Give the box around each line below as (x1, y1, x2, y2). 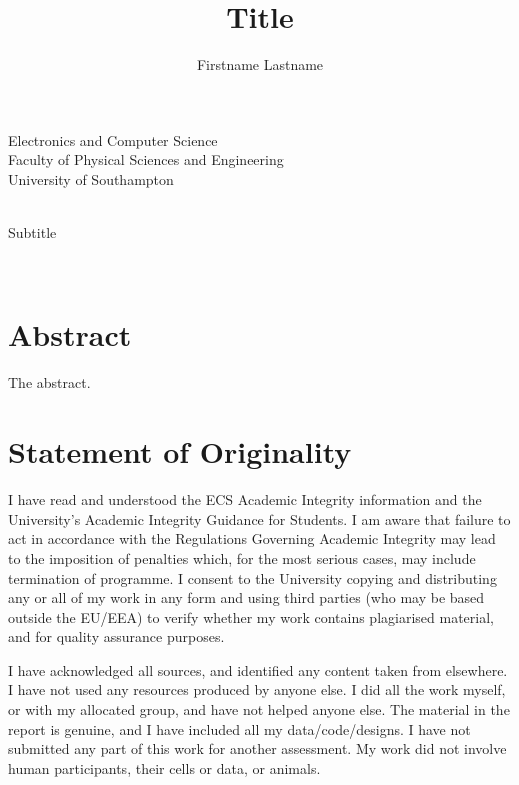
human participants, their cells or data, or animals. (8, 757, 321, 778)
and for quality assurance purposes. (8, 626, 225, 647)
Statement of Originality (8, 431, 352, 472)
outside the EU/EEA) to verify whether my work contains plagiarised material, (8, 606, 494, 627)
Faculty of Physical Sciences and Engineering (8, 149, 284, 170)
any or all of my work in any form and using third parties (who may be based (8, 587, 485, 608)
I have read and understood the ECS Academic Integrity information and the (8, 489, 482, 510)
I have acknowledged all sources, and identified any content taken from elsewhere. (8, 659, 508, 680)
